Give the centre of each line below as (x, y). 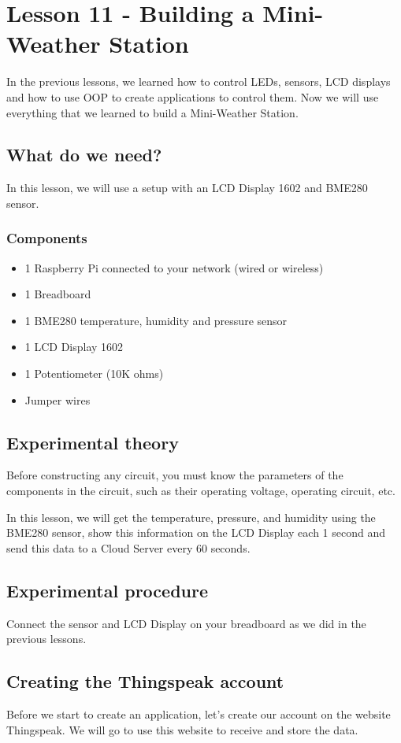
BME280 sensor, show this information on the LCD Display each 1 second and (196, 532)
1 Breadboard (58, 294)
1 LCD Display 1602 (74, 347)
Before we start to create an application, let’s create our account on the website (199, 714)
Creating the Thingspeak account (145, 681)
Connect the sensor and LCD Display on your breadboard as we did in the (186, 623)
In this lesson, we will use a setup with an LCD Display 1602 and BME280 (187, 188)
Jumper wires (58, 399)
